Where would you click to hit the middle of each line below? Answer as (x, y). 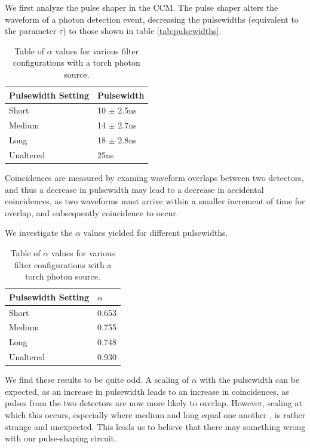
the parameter (31, 31)
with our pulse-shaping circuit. (61, 438)
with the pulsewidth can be (250, 380)
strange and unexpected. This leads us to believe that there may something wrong (155, 426)
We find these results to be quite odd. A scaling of (97, 380)
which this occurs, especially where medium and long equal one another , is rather (155, 415)
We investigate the (39, 233)
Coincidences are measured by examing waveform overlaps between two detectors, (154, 178)
